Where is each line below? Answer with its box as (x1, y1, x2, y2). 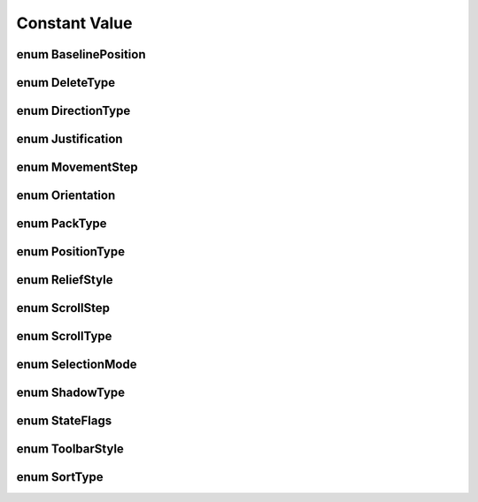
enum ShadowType (16, 385, 126, 400)
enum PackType (16, 217, 107, 232)
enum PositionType (16, 244, 126, 260)
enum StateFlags (16, 414, 112, 429)
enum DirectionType (16, 103, 131, 118)
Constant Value (16, 13, 133, 33)
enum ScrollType (16, 329, 112, 344)
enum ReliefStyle (16, 272, 113, 287)
